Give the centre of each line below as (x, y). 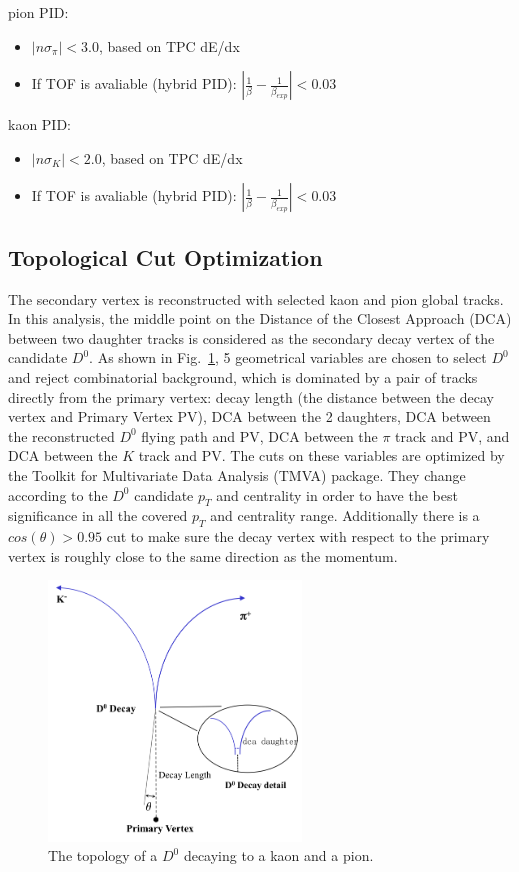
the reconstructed (61, 435)
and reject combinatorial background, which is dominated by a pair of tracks (243, 376)
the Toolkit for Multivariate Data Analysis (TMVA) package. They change (237, 474)
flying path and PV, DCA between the (259, 435)
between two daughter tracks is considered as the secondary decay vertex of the (251, 337)
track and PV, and (452, 435)
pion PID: (38, 12)
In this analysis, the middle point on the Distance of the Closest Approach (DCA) (260, 318)
